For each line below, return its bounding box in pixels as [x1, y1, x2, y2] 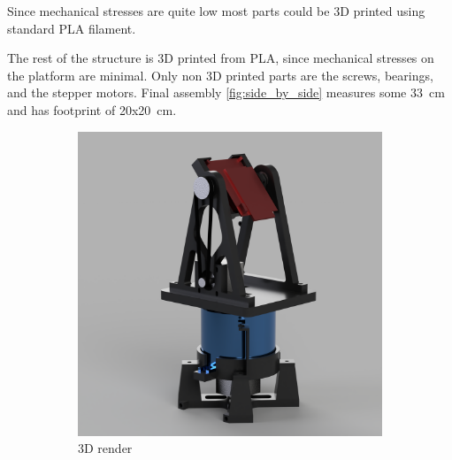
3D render [78, 439, 133, 457]
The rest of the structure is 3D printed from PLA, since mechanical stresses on [7, 49, 434, 67]
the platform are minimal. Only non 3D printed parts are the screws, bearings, [7, 65, 433, 84]
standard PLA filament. [7, 19, 136, 37]
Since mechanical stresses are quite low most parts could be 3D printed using [7, 2, 425, 19]
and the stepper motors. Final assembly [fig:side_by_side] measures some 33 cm [7, 83, 445, 102]
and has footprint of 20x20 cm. [7, 100, 177, 119]
